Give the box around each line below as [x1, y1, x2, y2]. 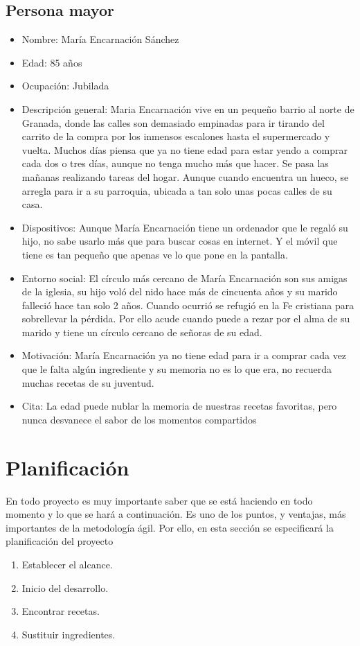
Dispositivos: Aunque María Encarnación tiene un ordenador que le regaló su [21, 220, 348, 234]
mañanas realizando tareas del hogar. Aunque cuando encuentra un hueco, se [21, 169, 349, 184]
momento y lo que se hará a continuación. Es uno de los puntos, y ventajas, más [6, 507, 346, 521]
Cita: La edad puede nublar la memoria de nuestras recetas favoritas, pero [21, 399, 337, 413]
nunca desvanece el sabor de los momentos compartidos [21, 412, 257, 426]
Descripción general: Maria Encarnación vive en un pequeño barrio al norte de [21, 101, 354, 116]
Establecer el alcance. [21, 557, 113, 571]
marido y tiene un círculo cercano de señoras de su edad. [21, 324, 262, 339]
